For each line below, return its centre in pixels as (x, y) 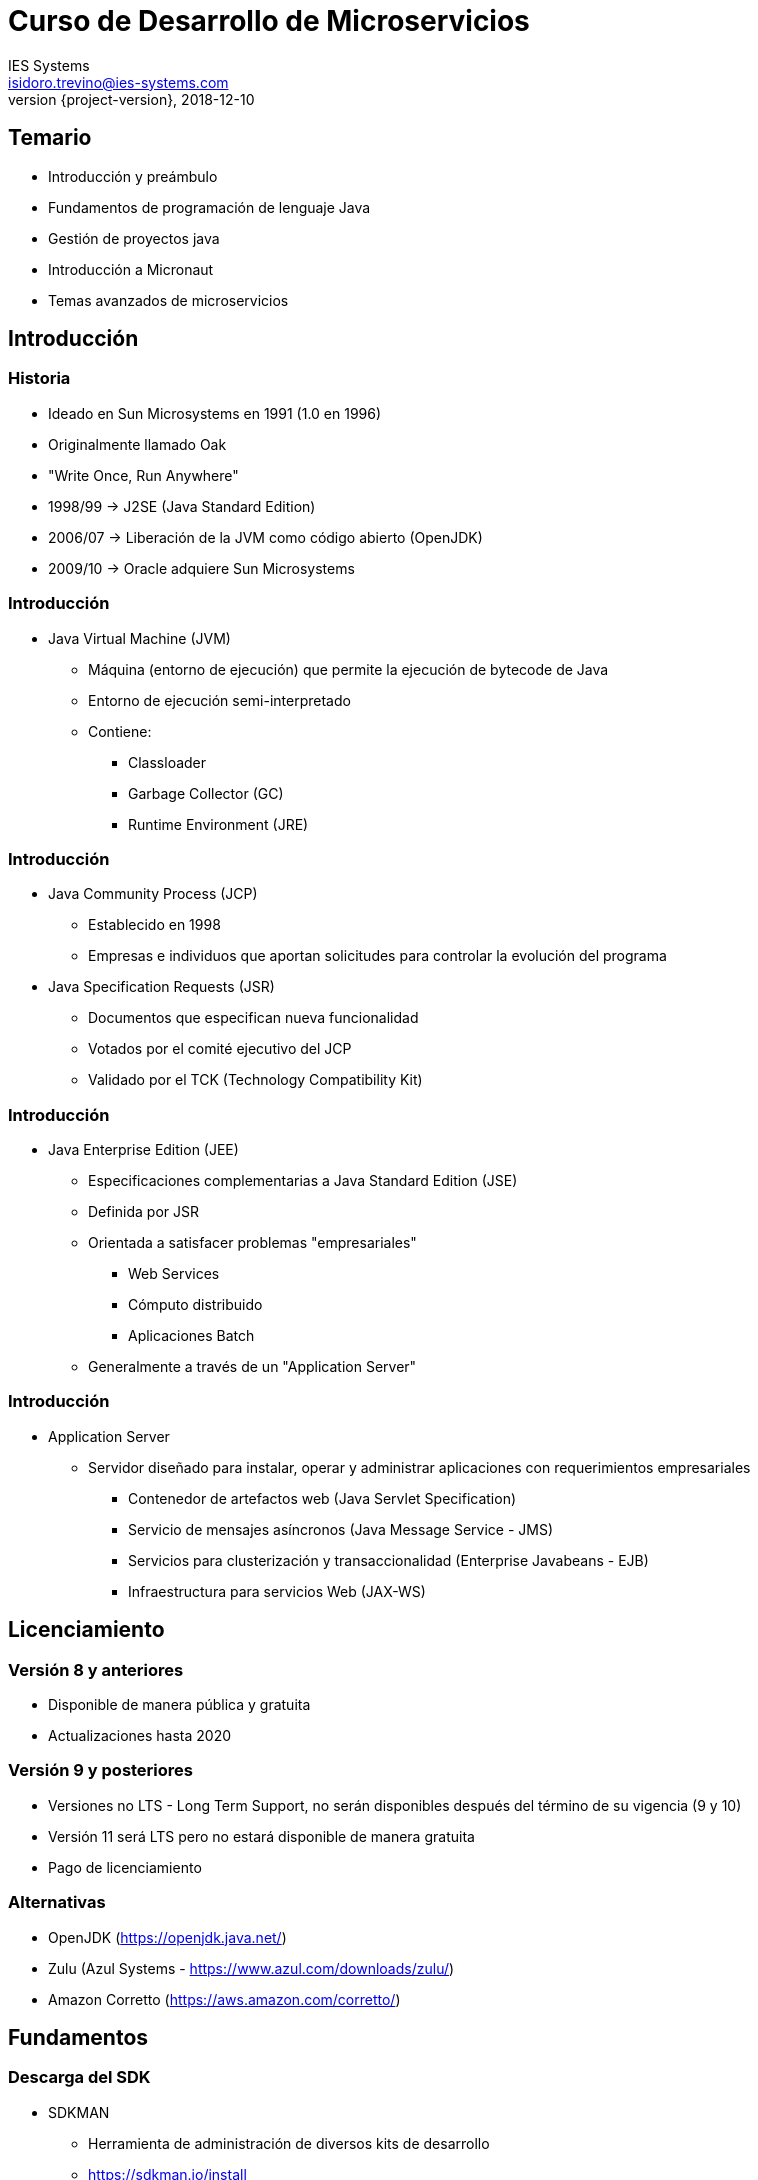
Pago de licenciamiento (125, 1867)
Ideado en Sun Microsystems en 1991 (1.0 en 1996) (215, 413)
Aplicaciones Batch (191, 1336)
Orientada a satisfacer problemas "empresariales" (252, 1243)
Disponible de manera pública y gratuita (179, 1705)
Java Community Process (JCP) (153, 894)
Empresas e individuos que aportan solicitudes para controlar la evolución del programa (377, 956)
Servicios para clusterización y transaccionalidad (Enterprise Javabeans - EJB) (388, 1560)
